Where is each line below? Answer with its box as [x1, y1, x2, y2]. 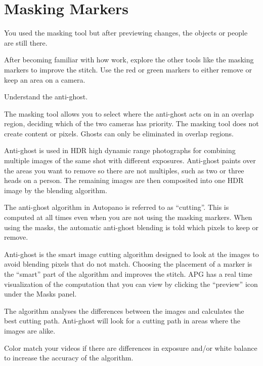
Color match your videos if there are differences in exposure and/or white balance [4, 342, 257, 353]
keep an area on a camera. [4, 74, 85, 85]
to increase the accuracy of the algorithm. [4, 352, 134, 363]
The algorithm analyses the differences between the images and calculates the [4, 305, 244, 316]
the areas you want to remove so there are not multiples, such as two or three [4, 165, 244, 175]
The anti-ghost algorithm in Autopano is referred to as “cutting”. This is [4, 202, 229, 212]
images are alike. [4, 325, 56, 336]
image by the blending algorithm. [4, 185, 107, 195]
